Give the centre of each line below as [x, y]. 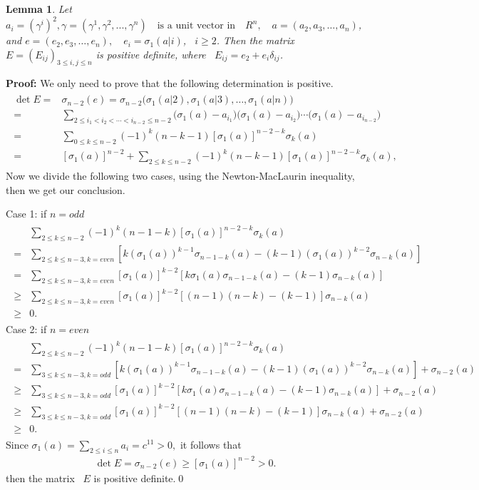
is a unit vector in [196, 26]
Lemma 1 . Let [39, 9]
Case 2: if [26, 328]
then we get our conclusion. [66, 189]
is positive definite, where [151, 54]
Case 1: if [26, 214]
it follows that [211, 444]
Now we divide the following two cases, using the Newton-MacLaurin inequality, [180, 176]
